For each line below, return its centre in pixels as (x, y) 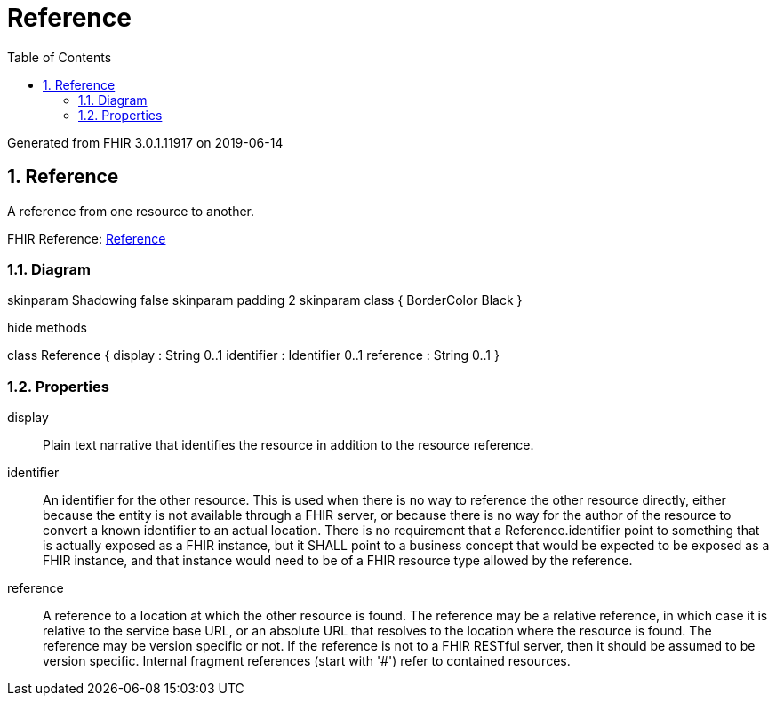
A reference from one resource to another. (131, 211)
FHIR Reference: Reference (87, 238)
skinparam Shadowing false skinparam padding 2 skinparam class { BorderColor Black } (265, 300)
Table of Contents (60, 57)
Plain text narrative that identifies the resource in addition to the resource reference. (288, 445)
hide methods (47, 328)
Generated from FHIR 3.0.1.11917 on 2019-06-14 (145, 142)
